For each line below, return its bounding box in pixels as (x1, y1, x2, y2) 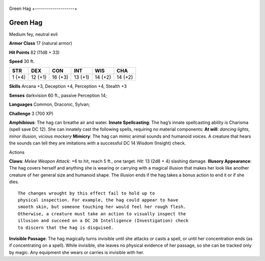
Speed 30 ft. (9, 58, 35, 64)
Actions (9, 149, 25, 155)
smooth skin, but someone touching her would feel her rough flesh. (18, 204, 186, 210)
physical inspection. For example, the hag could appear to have (18, 197, 179, 203)
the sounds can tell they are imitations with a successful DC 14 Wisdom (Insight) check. (9, 140, 186, 146)
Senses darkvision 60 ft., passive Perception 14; (9, 92, 107, 98)
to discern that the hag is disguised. (18, 225, 114, 231)
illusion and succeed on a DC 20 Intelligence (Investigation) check (18, 218, 189, 224)
